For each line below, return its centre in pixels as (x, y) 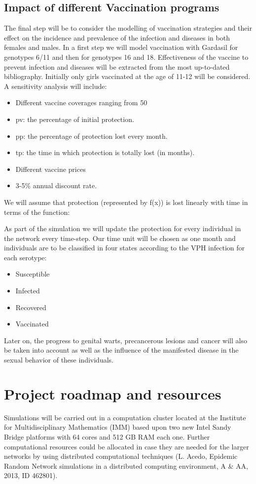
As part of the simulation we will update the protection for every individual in (123, 228)
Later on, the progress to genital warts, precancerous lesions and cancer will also (126, 340)
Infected (28, 291)
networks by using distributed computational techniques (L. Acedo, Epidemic (121, 456)
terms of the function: (37, 212)
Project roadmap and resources (113, 393)
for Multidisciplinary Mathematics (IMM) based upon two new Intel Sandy (118, 427)
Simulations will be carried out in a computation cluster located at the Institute (125, 417)
